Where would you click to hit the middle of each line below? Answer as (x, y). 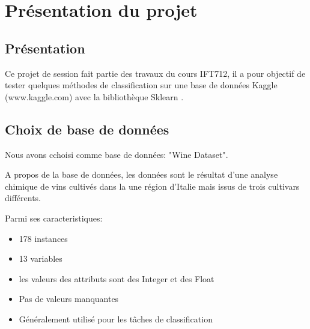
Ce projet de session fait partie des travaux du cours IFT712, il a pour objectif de (155, 73)
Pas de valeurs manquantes (69, 299)
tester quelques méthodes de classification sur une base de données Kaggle (141, 85)
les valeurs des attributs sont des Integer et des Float (117, 278)
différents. (23, 198)
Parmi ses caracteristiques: (54, 218)
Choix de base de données (87, 129)
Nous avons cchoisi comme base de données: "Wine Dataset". (117, 154)
